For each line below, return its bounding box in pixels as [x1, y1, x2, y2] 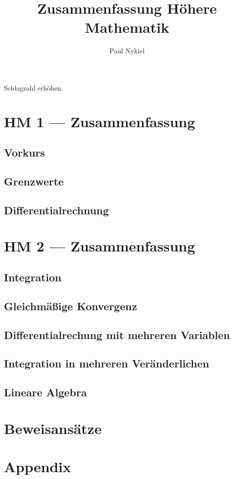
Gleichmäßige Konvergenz [4, 298, 137, 313]
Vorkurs [4, 145, 45, 160]
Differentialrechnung [4, 202, 109, 217]
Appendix [4, 456, 71, 477]
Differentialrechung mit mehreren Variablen [4, 327, 230, 342]
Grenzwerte [4, 174, 64, 189]
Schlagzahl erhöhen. [4, 82, 64, 92]
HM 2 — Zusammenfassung [4, 236, 195, 256]
